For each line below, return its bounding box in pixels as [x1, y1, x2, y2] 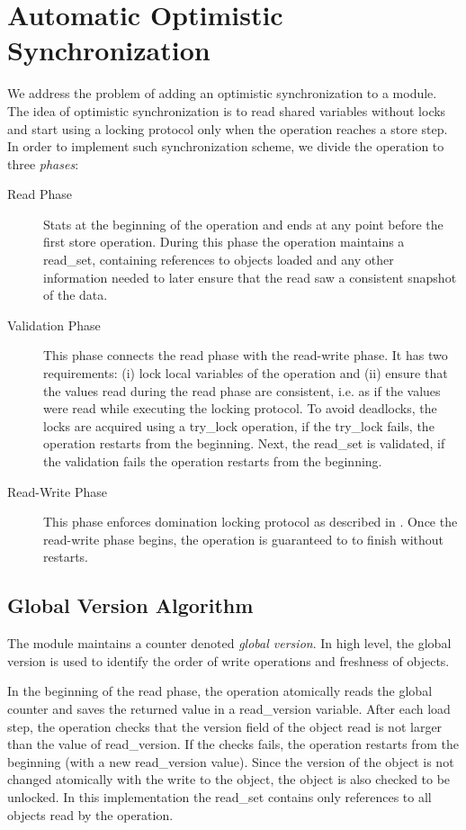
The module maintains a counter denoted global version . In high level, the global [7, 634, 452, 653]
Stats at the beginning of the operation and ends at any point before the [43, 214, 444, 233]
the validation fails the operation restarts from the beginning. [43, 452, 382, 470]
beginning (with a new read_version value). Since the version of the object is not [7, 752, 454, 771]
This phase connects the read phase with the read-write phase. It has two [43, 346, 448, 365]
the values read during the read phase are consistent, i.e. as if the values [43, 381, 441, 400]
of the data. [43, 285, 108, 304]
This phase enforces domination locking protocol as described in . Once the [43, 512, 458, 531]
